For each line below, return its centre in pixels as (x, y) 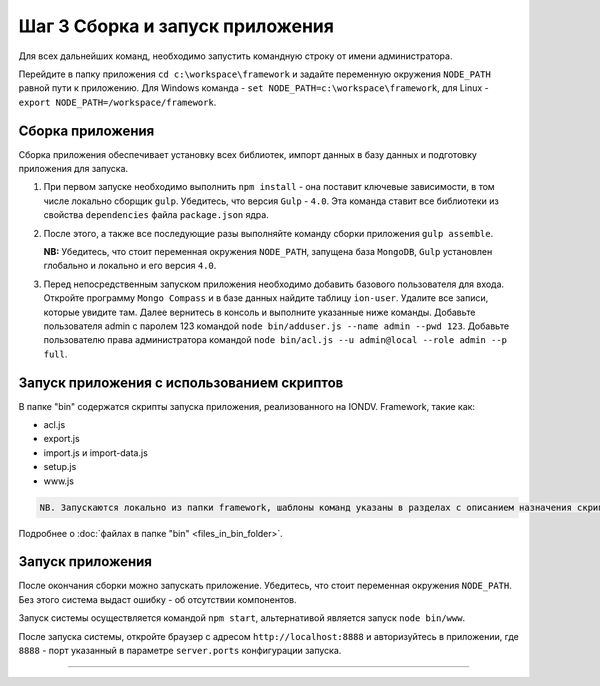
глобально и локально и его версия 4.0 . (130, 266)
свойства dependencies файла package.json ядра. (156, 215)
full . (55, 354)
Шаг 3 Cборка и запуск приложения (176, 26)
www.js (59, 481)
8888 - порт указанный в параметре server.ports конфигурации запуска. (180, 650)
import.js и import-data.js (96, 452)
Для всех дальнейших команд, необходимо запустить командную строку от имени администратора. (235, 56)
